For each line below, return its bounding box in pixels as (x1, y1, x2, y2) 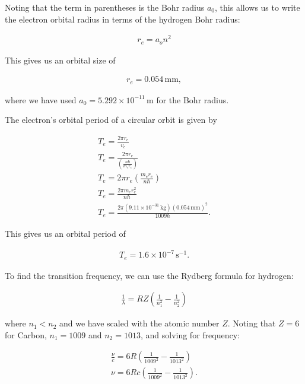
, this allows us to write (215, 1, 300, 13)
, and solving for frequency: (140, 328, 240, 341)
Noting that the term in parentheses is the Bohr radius (5, 1, 205, 13)
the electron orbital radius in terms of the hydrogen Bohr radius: (5, 12, 240, 25)
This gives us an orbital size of (5, 53, 116, 66)
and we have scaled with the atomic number (59, 317, 220, 329)
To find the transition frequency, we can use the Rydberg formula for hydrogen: (5, 269, 294, 281)
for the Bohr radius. (156, 93, 229, 106)
